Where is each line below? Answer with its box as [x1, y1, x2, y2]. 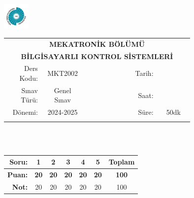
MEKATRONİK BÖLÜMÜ [49, 38, 145, 49]
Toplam [108, 157, 135, 167]
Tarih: [135, 68, 154, 78]
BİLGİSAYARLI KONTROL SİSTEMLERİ [21, 51, 173, 61]
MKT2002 [47, 68, 78, 78]
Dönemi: [12, 107, 38, 117]
